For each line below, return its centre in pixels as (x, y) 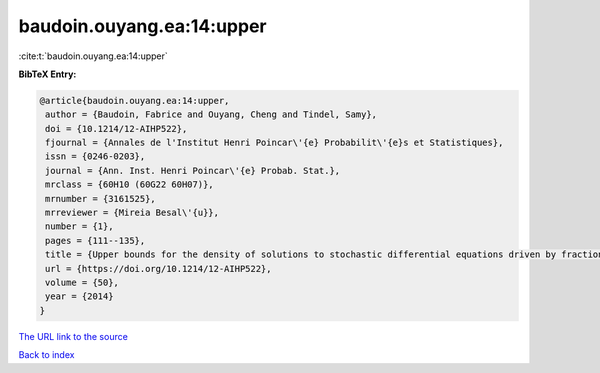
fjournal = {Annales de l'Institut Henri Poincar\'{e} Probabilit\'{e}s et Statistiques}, (274, 143)
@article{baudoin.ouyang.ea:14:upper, (134, 100)
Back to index (46, 355)
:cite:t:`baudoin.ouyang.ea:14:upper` (93, 56)
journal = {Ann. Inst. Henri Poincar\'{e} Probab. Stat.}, (193, 170)
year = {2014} (79, 296)
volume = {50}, (82, 282)
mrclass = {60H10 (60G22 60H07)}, (129, 184)
